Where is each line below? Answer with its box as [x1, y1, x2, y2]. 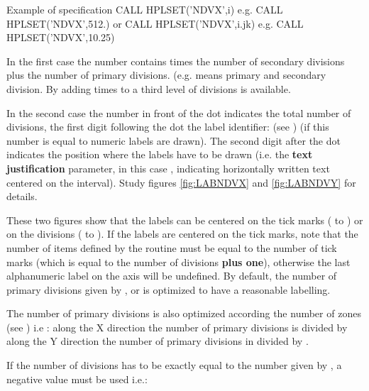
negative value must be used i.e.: [6, 371, 148, 386]
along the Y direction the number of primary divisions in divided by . [6, 334, 309, 348]
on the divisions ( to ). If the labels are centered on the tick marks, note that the [6, 226, 358, 241]
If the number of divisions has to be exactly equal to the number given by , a [6, 358, 342, 373]
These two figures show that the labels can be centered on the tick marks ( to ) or [6, 212, 363, 227]
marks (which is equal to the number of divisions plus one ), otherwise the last [6, 254, 351, 269]
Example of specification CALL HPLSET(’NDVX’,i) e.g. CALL [6, 2, 283, 16]
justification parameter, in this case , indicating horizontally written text [6, 160, 330, 175]
